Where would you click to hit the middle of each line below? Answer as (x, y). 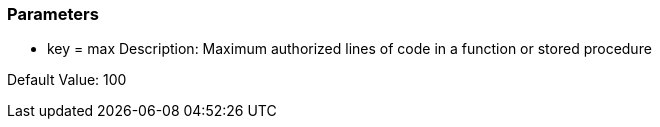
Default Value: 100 (67, 80)
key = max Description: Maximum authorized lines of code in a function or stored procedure (349, 49)
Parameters (53, 14)
